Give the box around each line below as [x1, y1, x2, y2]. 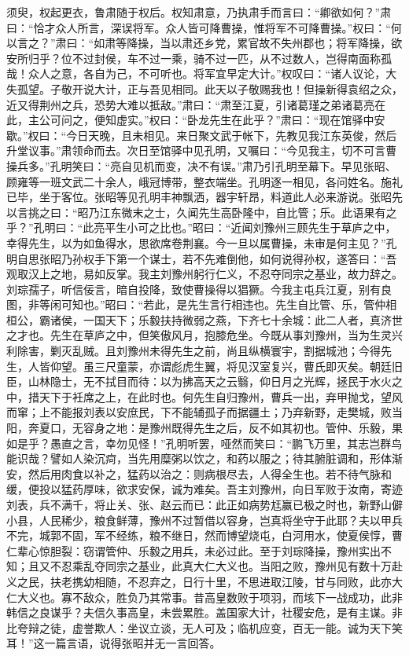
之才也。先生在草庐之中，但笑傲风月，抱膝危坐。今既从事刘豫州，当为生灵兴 [6, 327, 403, 343]
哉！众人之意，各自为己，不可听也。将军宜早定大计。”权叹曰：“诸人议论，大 [6, 65, 397, 82]
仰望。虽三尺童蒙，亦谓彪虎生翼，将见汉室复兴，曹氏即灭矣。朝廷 [50, 357, 392, 374]
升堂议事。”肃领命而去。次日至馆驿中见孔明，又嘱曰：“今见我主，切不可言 [6, 142, 386, 159]
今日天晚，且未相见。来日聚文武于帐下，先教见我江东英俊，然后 [66, 126, 397, 143]
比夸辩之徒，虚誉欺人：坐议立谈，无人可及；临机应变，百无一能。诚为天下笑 [6, 619, 403, 636]
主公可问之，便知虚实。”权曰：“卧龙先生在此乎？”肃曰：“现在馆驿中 [28, 112, 374, 128]
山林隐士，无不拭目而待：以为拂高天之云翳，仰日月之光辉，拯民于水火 [28, 373, 392, 390]
